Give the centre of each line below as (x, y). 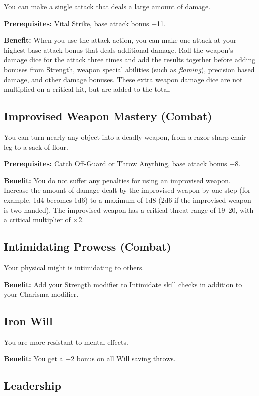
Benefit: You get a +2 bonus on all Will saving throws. (90, 359)
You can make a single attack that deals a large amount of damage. (107, 6)
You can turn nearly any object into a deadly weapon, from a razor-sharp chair (125, 137)
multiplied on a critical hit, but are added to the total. (88, 89)
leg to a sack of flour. (36, 147)
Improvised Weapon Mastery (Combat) (108, 116)
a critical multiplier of (37, 220)
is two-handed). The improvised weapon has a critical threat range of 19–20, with (129, 210)
